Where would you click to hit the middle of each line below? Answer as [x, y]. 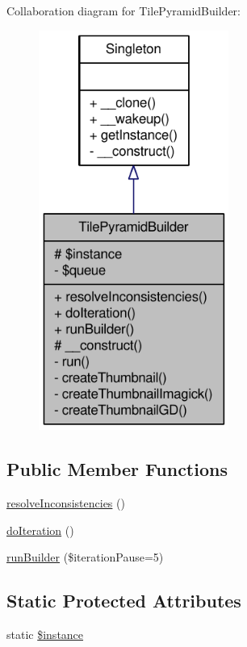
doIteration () [40, 530]
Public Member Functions [117, 469]
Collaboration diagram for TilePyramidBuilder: [123, 10]
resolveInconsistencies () [66, 503]
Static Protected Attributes [124, 601]
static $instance [45, 634]
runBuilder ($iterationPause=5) [85, 557]
